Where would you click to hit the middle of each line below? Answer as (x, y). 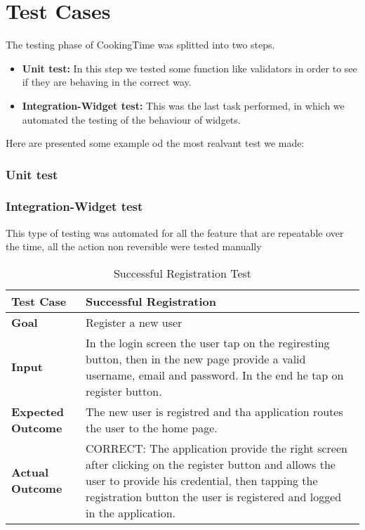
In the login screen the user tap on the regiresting (208, 342)
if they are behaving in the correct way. (107, 82)
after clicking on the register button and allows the (211, 464)
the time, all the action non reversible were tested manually (134, 246)
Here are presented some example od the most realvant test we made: (155, 143)
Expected (38, 411)
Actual (30, 472)
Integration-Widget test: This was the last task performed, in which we (183, 105)
